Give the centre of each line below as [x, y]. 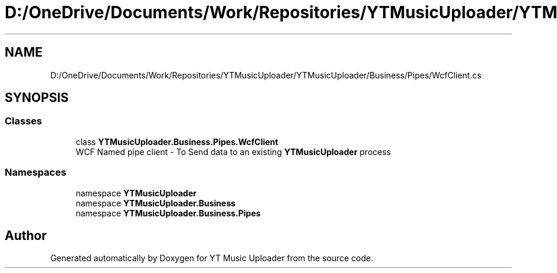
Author [26, 235]
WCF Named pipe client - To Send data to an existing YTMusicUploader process [233, 152]
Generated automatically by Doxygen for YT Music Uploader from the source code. [212, 258]
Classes [24, 121]
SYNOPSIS [37, 98]
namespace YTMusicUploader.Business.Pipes [168, 213]
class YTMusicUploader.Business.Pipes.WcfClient [177, 142]
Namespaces [36, 172]
